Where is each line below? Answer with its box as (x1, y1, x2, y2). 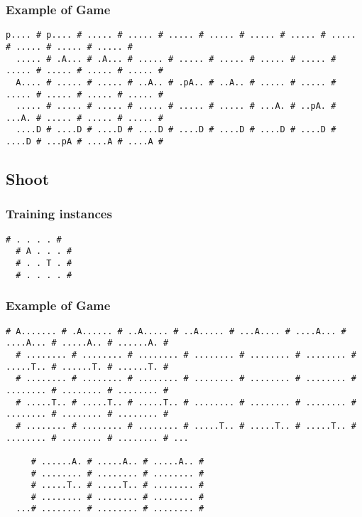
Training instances (6, 205, 112, 223)
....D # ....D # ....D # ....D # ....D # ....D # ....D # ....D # (16, 124, 336, 135)
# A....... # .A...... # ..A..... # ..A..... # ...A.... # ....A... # (6, 326, 346, 336)
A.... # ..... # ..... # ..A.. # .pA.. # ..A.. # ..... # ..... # (16, 77, 336, 87)
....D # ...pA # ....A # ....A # (6, 137, 163, 147)
